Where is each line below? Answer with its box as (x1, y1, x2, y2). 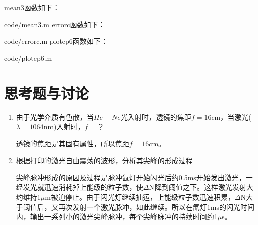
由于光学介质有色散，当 (16, 111, 94, 122)
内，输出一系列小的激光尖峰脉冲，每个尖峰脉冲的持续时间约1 (16, 211, 218, 222)
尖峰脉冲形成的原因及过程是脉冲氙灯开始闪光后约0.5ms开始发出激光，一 (16, 172, 253, 182)
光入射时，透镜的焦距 (120, 111, 191, 122)
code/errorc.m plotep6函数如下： (4, 36, 108, 46)
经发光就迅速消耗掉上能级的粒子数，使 (16, 182, 143, 192)
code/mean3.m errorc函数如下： (4, 19, 106, 29)
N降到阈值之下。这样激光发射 (149, 182, 246, 192)
